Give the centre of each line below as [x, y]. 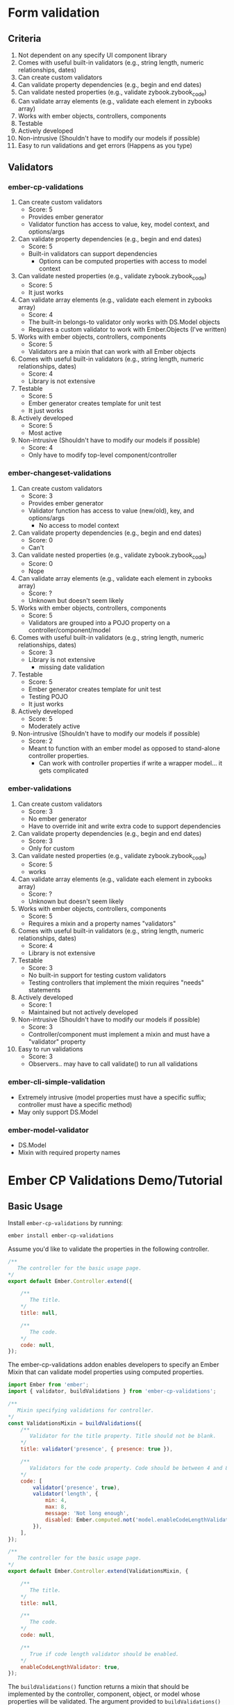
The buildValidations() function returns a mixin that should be [99, 1687]
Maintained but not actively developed [83, 1012]
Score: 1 [40, 1005]
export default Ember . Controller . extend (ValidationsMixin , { [98, 1571]
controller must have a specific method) [75, 1104]
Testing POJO [48, 697]
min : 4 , [56, 1501]
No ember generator [58, 818]
